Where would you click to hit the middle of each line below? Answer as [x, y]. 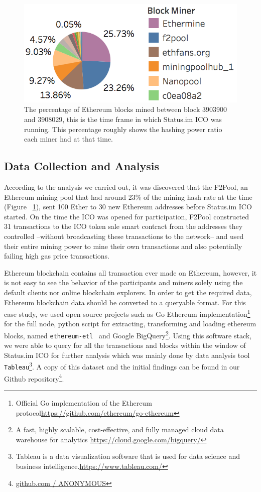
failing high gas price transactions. [57, 256]
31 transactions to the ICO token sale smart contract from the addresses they [123, 226]
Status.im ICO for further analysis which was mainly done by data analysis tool [127, 355]
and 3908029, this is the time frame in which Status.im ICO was [123, 119]
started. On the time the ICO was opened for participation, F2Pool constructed [127, 216]
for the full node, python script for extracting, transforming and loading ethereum [130, 324]
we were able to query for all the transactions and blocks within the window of [125, 345]
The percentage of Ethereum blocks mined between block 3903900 [125, 109]
